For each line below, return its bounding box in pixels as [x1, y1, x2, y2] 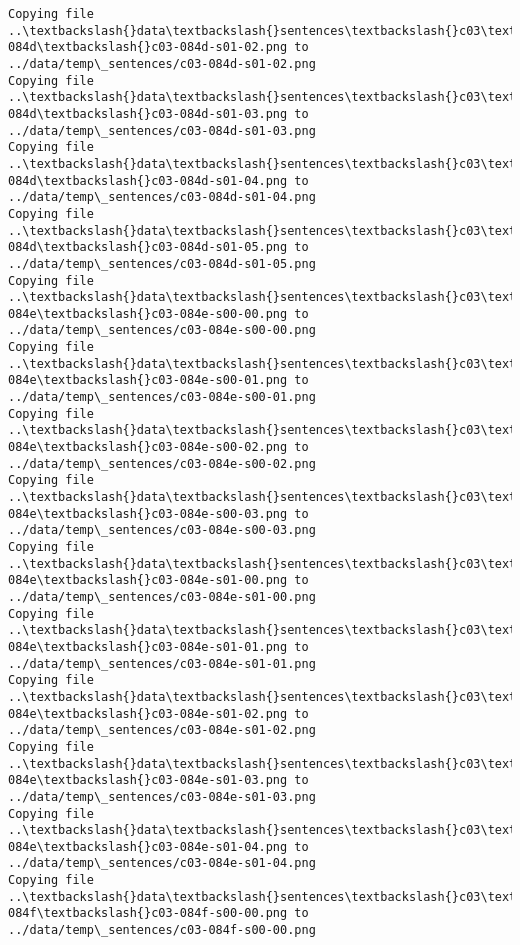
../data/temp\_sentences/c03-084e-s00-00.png [8, 323, 316, 338]
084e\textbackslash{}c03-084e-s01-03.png [8, 773, 288, 788]
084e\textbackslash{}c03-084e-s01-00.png [8, 573, 288, 588]
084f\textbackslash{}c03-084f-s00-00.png [8, 906, 288, 921]
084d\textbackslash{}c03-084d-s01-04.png [8, 173, 288, 188]
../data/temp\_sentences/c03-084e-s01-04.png [8, 856, 316, 871]
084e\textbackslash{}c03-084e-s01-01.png [8, 639, 288, 654]
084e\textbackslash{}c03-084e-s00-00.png [8, 306, 288, 321]
